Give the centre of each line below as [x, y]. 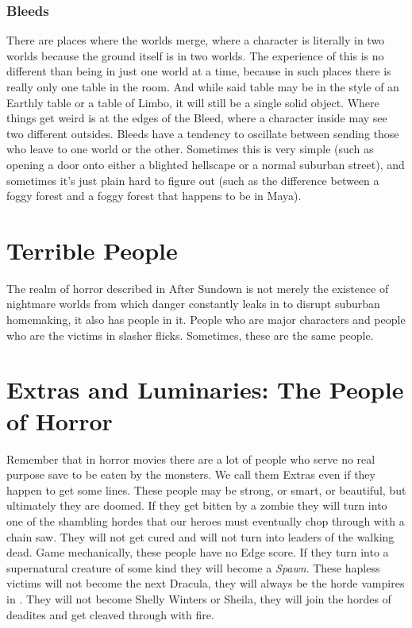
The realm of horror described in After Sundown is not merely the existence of [198, 288]
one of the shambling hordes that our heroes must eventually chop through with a [206, 520]
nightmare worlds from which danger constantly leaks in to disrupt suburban [193, 304]
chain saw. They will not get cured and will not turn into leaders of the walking [200, 536]
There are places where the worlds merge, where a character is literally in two [196, 40]
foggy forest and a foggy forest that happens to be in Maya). [154, 196]
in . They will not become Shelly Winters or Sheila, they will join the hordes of [199, 598]
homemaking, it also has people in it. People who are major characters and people [206, 320]
